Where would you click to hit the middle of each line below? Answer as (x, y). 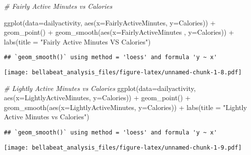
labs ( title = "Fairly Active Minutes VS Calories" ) (77, 41)
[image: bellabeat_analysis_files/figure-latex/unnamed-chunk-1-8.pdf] (123, 73)
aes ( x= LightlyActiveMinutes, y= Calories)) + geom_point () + (97, 98)
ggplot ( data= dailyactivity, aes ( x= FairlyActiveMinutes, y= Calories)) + (110, 22)
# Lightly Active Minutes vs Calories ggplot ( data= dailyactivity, (100, 88)
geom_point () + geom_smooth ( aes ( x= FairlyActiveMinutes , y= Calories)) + (119, 32)
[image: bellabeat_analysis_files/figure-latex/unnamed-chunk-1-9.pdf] (123, 147)
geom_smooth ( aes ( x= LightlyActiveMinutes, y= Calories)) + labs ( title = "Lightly (125, 107)
